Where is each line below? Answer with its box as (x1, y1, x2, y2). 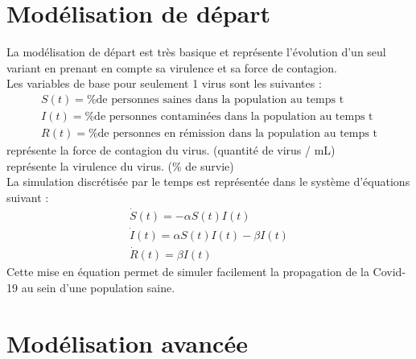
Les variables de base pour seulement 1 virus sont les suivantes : (6, 75, 322, 92)
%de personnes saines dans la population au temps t (86, 93, 344, 105)
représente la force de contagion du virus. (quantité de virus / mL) (6, 142, 336, 158)
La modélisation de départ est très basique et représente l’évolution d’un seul (6, 43, 386, 60)
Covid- (373, 263, 406, 280)
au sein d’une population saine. (21, 279, 175, 295)
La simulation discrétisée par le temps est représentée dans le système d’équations (6, 173, 410, 190)
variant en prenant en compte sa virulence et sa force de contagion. (6, 59, 337, 76)
